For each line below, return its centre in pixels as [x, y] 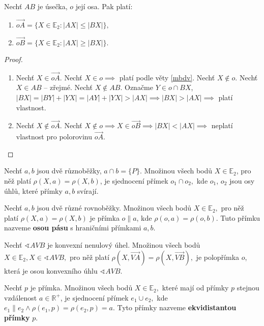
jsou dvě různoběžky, [69, 171]
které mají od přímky [195, 288]
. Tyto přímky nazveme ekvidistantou [174, 307]
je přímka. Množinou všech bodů [81, 288]
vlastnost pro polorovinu [54, 137]
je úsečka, [52, 6]
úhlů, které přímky [33, 190]
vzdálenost [21, 297]
